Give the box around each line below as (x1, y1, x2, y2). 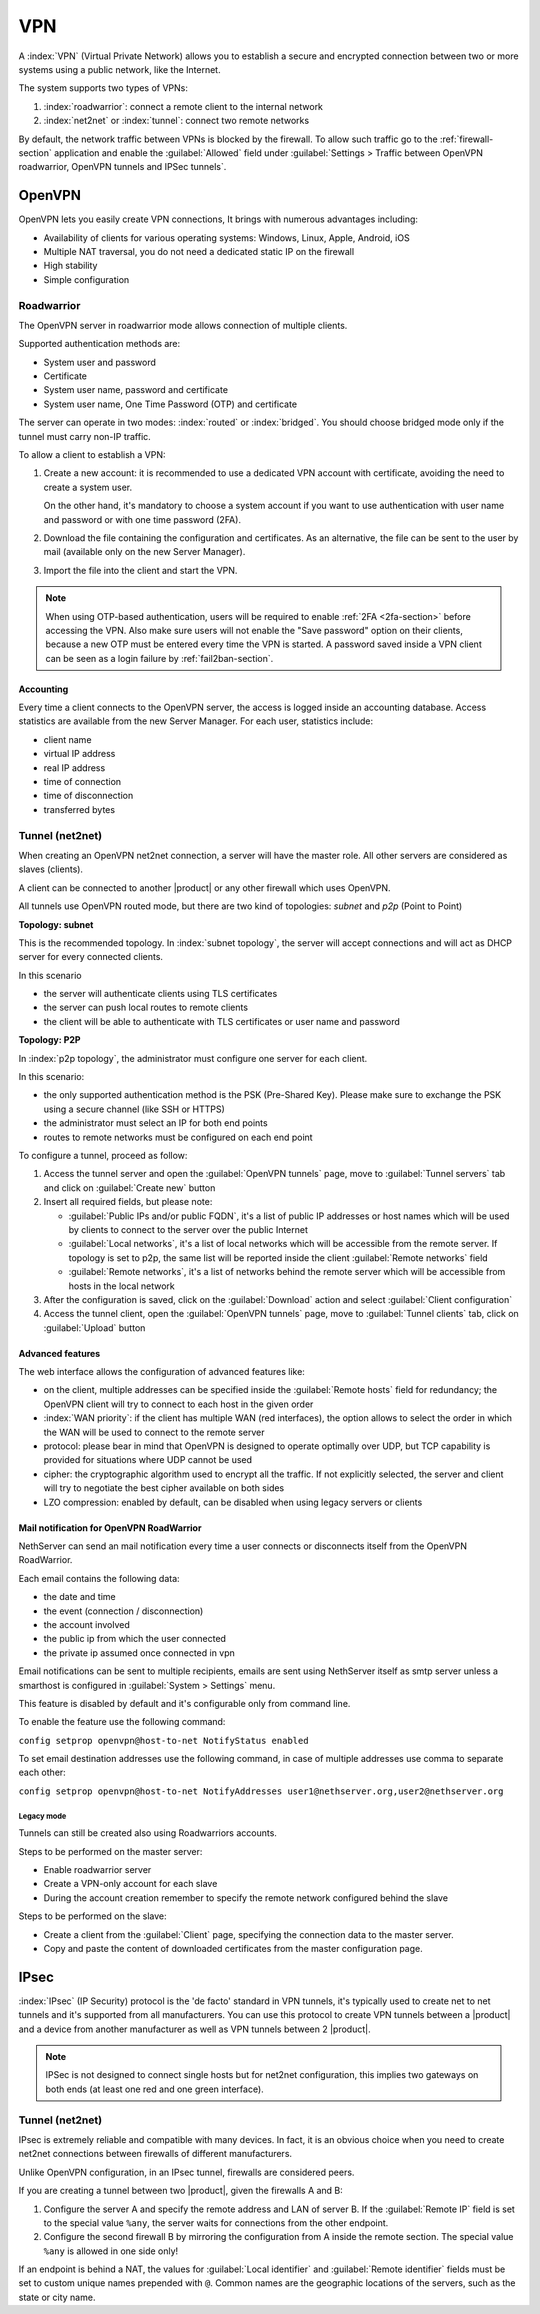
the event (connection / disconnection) (43, 1605, 204, 1617)
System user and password (43, 356, 157, 368)
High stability (43, 260, 98, 272)
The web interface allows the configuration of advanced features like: (18, 1366, 305, 1378)
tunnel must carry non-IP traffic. (18, 430, 152, 442)
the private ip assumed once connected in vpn (43, 1646, 235, 1659)
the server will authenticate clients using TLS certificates (43, 988, 278, 1000)
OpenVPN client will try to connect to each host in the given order (43, 1398, 314, 1410)
